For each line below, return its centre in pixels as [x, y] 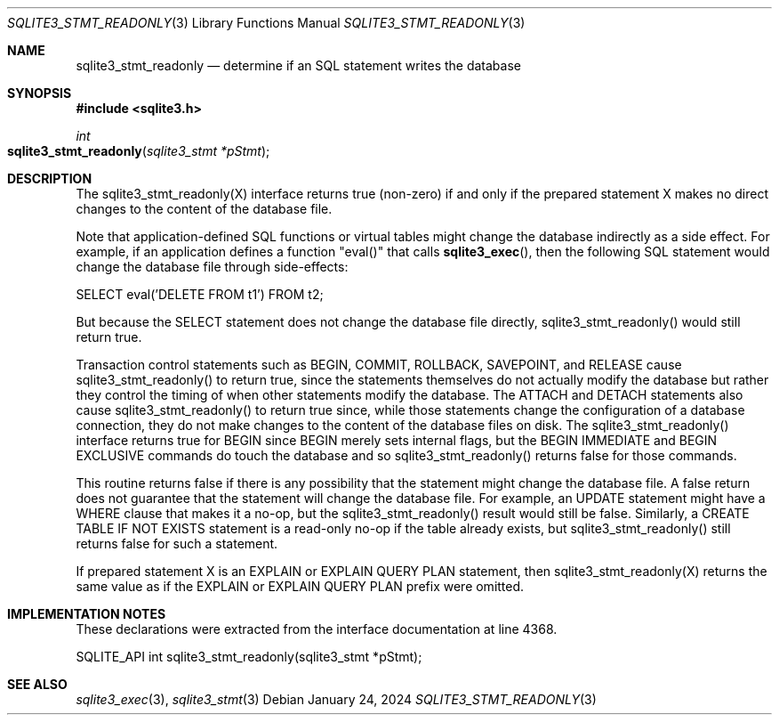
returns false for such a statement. [177, 544]
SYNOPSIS [40, 93]
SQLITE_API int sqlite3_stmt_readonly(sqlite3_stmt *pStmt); [249, 657]
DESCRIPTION [50, 178]
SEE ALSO [37, 684]
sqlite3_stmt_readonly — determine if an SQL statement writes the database [298, 65]
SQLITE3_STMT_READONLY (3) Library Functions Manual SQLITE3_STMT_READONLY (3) [266, 23]
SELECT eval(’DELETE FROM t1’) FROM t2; [200, 294]
